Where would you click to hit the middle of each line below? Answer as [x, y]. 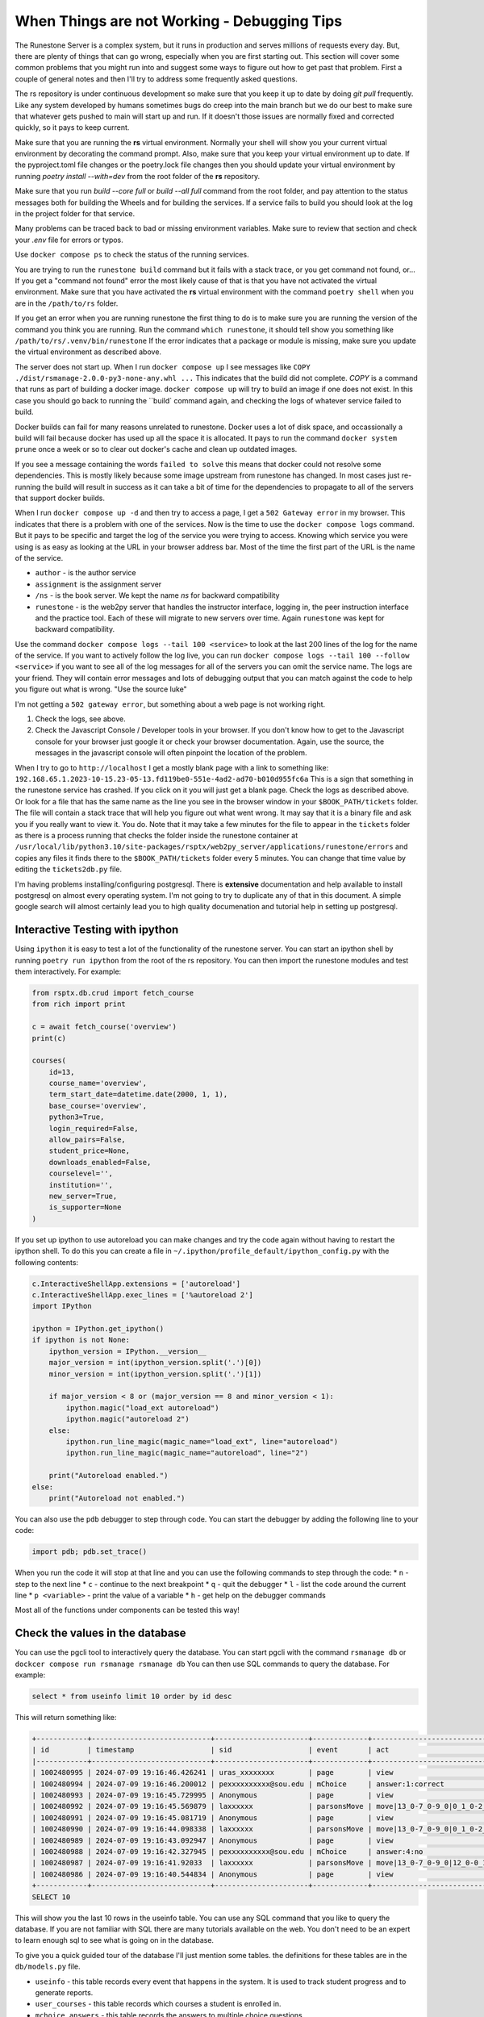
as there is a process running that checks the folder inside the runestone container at [156, 835]
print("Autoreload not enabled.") [117, 1498]
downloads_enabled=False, [100, 1162]
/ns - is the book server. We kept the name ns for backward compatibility [157, 595]
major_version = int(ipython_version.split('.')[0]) [155, 1363]
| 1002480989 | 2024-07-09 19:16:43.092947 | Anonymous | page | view [213, 1840]
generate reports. [64, 1992]
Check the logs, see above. [80, 719]
